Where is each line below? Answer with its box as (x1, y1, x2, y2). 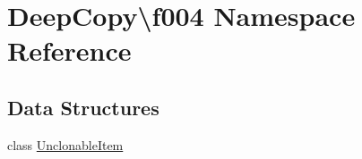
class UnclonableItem (7, 135, 124, 154)
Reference (7, 32, 132, 69)
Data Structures (7, 93, 159, 121)
